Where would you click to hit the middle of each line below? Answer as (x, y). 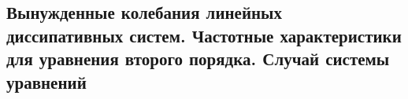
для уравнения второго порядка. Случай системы (198, 59)
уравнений (46, 81)
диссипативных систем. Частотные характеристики (204, 35)
